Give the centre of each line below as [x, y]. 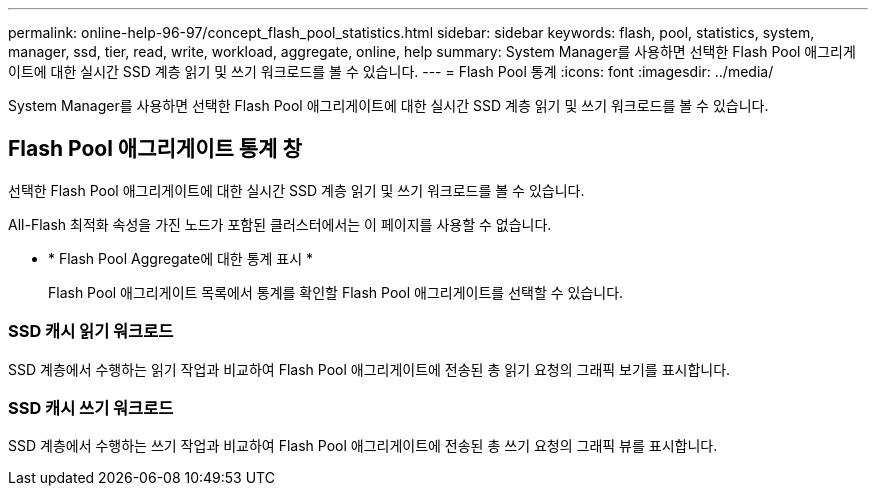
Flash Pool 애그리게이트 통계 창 [155, 149]
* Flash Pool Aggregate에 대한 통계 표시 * [181, 258]
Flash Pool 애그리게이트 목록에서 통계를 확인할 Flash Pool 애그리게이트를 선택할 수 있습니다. [336, 292]
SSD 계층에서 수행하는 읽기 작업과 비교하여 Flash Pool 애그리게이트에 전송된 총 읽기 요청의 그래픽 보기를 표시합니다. [369, 369]
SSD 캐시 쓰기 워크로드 [91, 407]
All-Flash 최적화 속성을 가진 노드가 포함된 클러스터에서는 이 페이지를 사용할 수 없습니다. [280, 224]
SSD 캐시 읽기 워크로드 [91, 331]
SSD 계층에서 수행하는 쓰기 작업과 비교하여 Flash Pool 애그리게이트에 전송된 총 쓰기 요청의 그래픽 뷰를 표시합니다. [363, 446]
